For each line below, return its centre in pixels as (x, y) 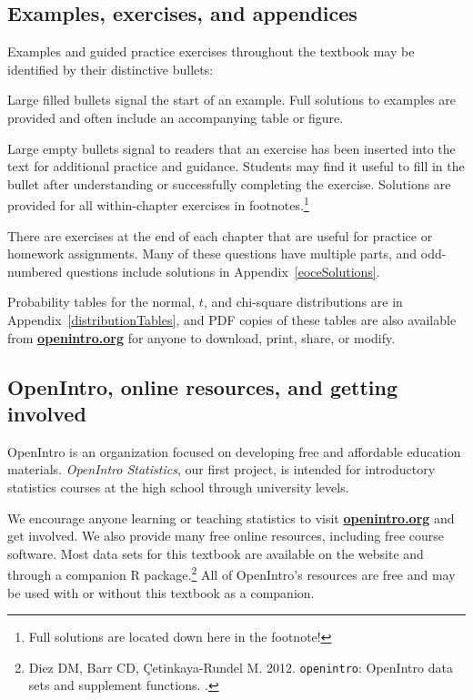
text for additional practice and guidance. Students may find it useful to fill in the (236, 166)
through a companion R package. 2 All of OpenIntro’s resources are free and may (231, 573)
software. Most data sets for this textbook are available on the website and (216, 553)
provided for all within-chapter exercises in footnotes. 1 (158, 204)
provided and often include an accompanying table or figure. (176, 117)
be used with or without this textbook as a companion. (161, 592)
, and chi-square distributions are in (303, 302)
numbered (35, 271)
